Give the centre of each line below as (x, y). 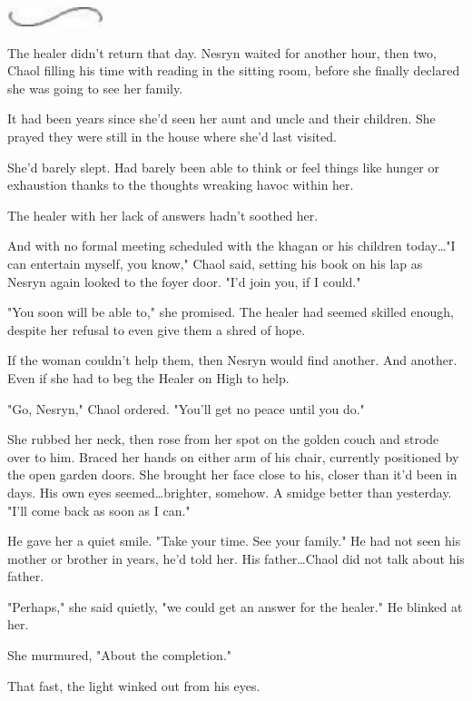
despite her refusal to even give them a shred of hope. (157, 329)
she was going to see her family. (95, 88)
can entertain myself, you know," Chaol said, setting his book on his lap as (215, 263)
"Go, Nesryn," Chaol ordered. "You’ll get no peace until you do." (186, 408)
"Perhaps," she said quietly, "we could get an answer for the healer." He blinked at (235, 606)
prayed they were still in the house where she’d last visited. (172, 136)
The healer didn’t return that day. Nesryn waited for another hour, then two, (222, 52)
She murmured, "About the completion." (120, 655)
